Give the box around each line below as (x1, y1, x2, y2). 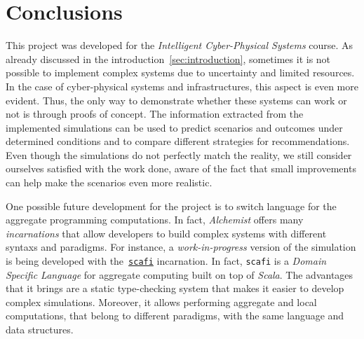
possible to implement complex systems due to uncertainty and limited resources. (6, 65, 355, 80)
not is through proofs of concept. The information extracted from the (6, 106, 304, 121)
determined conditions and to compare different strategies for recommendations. (6, 134, 350, 148)
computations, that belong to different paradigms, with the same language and (6, 308, 344, 323)
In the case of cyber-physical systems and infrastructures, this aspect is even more (6, 78, 358, 93)
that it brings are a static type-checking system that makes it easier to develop (6, 281, 344, 296)
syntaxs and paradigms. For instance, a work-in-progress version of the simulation (6, 240, 356, 254)
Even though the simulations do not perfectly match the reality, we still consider (6, 147, 352, 162)
